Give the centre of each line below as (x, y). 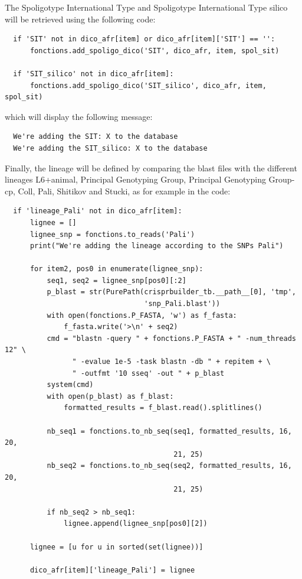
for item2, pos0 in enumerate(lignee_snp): (116, 269)
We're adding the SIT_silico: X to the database (110, 148)
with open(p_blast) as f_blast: (110, 396)
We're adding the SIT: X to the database (96, 137)
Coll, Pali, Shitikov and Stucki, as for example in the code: (124, 191)
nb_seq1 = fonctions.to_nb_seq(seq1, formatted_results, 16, (169, 431)
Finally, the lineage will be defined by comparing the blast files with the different (151, 167)
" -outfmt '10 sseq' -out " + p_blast (148, 373)
